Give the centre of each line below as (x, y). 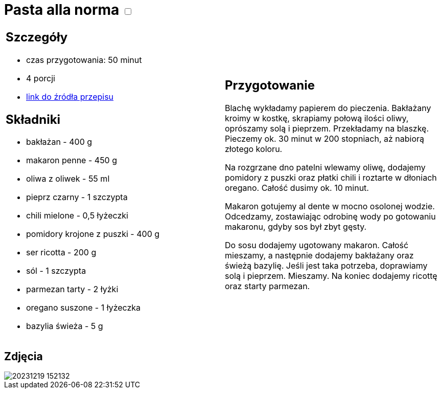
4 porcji (41, 78)
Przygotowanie (270, 85)
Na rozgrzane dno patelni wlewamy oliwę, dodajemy (325, 168)
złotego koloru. (254, 149)
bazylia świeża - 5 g (65, 326)
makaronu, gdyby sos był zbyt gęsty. (296, 227)
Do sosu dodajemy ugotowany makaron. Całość (317, 245)
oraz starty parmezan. (268, 286)
